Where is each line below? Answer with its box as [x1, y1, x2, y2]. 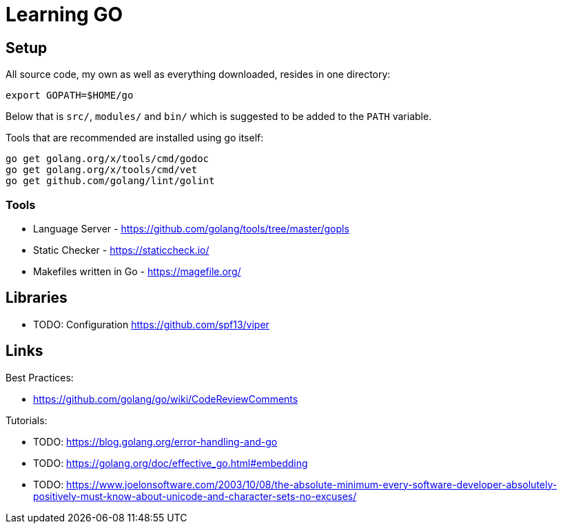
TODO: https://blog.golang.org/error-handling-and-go [33, 435, 278, 448]
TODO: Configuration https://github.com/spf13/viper [33, 318, 269, 330]
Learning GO [6, 3, 123, 26]
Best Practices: [6, 371, 74, 383]
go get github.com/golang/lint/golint [6, 175, 215, 187]
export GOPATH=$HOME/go [6, 90, 134, 101]
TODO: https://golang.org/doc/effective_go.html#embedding [33, 457, 308, 469]
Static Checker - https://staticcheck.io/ [33, 243, 209, 256]
